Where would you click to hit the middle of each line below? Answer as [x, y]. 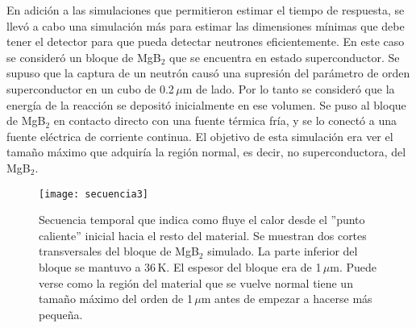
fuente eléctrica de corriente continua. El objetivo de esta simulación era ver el [200, 136]
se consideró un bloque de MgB [84, 57]
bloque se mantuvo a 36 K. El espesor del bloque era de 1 [180, 266]
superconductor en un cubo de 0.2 [90, 88]
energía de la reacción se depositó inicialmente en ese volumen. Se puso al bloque [206, 104]
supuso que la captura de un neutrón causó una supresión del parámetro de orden [208, 73]
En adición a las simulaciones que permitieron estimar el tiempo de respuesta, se [206, 10]
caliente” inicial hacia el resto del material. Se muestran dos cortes [203, 235]
